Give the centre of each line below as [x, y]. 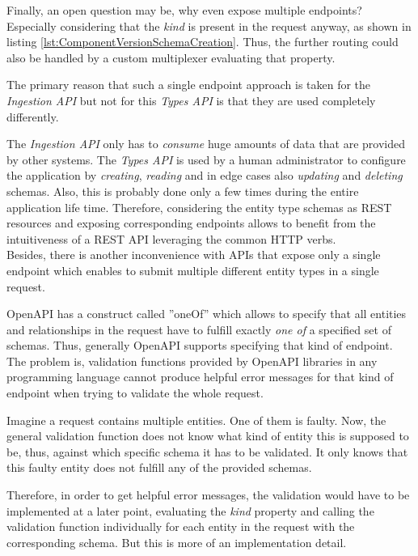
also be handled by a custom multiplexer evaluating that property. [171, 57]
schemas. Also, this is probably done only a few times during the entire [183, 191]
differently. [33, 116]
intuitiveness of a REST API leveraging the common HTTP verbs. [171, 238]
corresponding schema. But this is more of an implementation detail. [177, 542]
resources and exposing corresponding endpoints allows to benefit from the [191, 223]
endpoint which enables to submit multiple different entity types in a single [193, 270]
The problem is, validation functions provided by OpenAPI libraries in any [192, 361]
